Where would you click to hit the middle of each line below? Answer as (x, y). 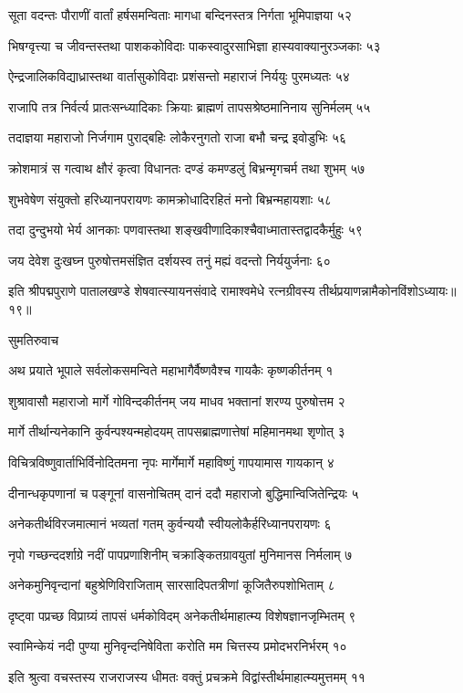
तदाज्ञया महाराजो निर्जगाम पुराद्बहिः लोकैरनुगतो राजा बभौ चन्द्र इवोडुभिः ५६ (178, 137)
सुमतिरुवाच (34, 339)
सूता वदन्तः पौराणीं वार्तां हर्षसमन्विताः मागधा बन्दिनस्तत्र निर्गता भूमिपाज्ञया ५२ (180, 15)
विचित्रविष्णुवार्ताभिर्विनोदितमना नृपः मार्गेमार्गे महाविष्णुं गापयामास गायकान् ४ (171, 462)
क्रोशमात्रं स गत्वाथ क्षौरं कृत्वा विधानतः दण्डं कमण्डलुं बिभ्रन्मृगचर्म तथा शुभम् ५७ (187, 168)
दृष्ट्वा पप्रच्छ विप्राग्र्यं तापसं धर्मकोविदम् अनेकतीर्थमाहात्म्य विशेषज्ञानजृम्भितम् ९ (182, 615)
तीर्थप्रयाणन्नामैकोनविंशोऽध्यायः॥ (388, 291)
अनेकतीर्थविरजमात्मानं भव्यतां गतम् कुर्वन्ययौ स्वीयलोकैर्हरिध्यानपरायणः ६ (170, 524)
